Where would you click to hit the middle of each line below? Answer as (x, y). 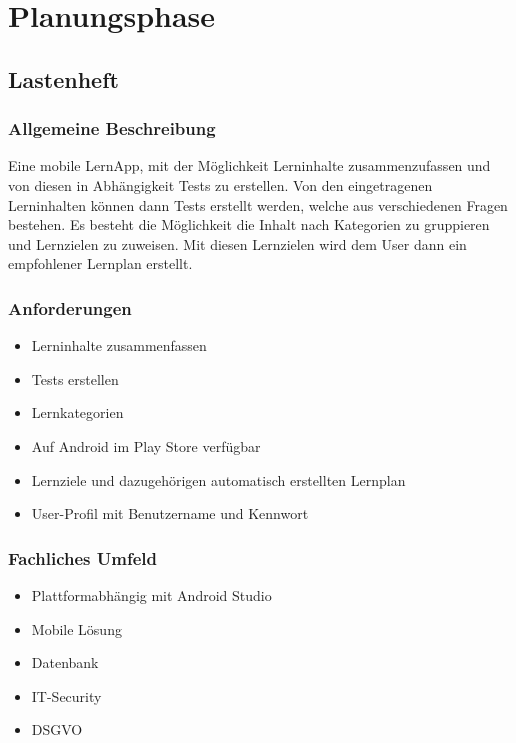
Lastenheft (63, 78)
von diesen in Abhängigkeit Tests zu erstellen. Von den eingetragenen (220, 184)
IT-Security (66, 695)
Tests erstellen (75, 378)
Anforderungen (70, 307)
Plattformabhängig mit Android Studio (151, 594)
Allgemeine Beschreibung (112, 128)
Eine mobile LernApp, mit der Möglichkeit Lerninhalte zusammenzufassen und (249, 165)
